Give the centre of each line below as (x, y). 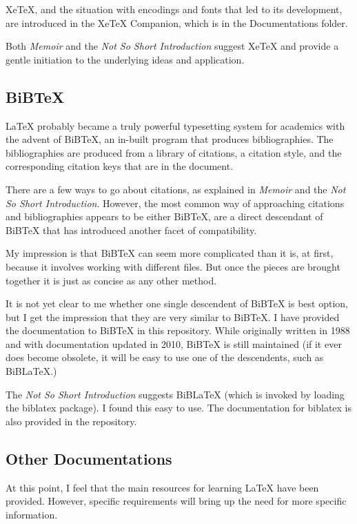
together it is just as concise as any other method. (111, 280)
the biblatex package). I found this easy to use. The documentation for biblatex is (179, 408)
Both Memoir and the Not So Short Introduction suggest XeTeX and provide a (172, 46)
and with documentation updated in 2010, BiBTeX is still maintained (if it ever (174, 343)
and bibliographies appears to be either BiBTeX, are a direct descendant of (164, 216)
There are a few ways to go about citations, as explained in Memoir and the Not (176, 189)
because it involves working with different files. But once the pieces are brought (173, 266)
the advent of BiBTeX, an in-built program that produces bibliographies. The (170, 139)
